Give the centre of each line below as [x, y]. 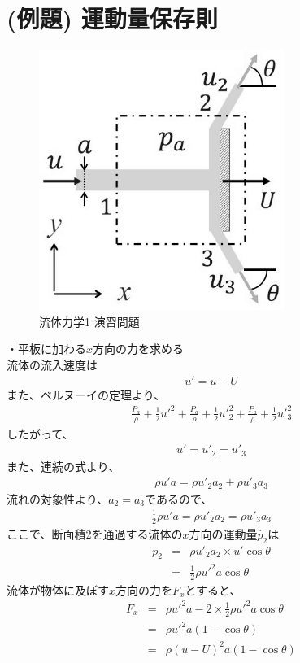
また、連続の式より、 [63, 466]
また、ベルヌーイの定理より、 [86, 394]
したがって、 [40, 433]
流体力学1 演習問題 [89, 321]
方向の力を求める [139, 349]
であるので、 [179, 498]
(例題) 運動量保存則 [112, 18]
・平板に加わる [46, 349]
